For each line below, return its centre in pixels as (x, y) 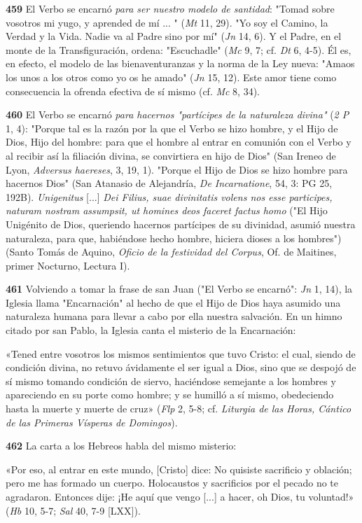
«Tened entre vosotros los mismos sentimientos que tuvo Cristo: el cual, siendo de (181, 353)
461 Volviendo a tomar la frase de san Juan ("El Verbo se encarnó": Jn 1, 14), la (179, 289)
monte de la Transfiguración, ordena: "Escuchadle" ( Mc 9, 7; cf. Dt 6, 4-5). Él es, (179, 49)
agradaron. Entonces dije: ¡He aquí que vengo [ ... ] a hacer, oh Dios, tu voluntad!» (180, 496)
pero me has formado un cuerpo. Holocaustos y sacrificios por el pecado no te (172, 483)
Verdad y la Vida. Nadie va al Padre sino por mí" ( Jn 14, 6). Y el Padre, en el (174, 36)
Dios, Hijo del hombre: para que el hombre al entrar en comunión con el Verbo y (179, 142)
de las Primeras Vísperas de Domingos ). (92, 422)
